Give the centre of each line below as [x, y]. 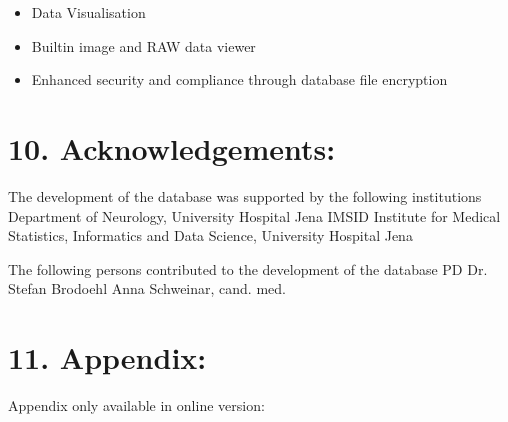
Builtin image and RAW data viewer [143, 45]
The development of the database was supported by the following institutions [245, 195]
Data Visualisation [88, 12]
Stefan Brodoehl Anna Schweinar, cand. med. [147, 288]
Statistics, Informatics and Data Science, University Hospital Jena [210, 235]
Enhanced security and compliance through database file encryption [239, 79]
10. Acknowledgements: [172, 147]
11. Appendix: [107, 357]
